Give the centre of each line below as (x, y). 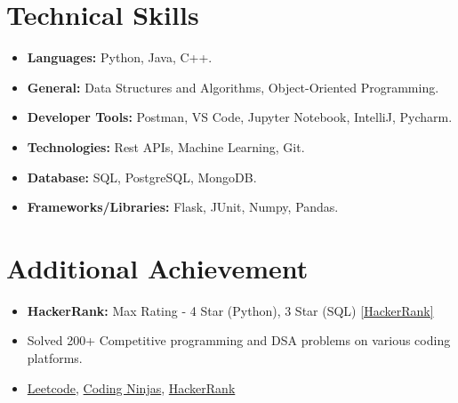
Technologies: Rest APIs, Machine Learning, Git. (166, 146)
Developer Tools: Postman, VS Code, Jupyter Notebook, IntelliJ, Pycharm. (240, 117)
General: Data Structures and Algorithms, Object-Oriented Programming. (233, 87)
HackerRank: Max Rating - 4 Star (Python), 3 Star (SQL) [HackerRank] (230, 310)
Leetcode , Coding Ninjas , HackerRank (131, 387)
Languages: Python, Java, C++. (120, 57)
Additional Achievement (157, 267)
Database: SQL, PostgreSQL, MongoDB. (142, 177)
